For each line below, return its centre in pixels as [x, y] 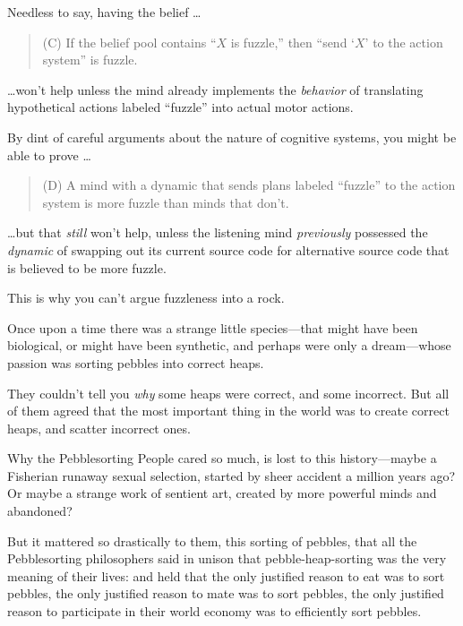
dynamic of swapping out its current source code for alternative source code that [228, 249]
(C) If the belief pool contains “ [129, 42]
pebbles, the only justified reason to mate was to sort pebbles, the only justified [226, 593]
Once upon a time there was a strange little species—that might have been [213, 327]
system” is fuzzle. [90, 60]
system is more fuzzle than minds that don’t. [166, 202]
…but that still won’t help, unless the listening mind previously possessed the [218, 232]
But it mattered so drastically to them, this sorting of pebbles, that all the [212, 540]
